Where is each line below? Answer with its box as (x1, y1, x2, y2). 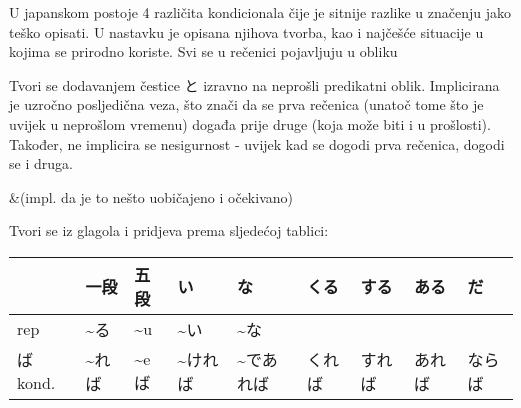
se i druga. (9, 153, 73, 174)
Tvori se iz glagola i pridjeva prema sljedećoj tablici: (9, 220, 329, 241)
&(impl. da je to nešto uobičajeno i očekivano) (9, 186, 293, 207)
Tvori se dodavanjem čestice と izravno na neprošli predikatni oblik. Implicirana (9, 74, 500, 95)
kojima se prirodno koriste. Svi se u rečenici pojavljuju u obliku (9, 41, 398, 62)
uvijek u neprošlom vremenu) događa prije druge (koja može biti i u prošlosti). (9, 113, 491, 134)
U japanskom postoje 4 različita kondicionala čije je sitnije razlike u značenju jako (9, 2, 511, 22)
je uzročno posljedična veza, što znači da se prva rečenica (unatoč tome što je (9, 94, 484, 115)
